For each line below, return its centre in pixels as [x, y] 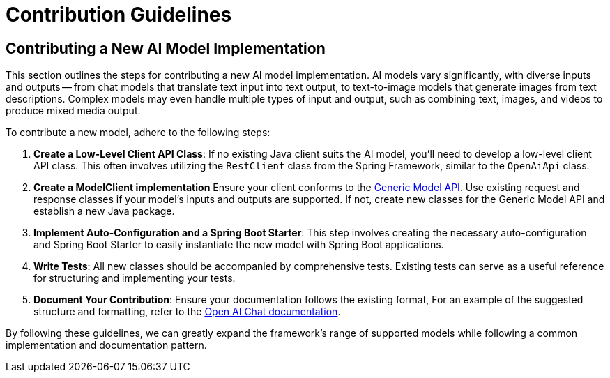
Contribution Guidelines [119, 15]
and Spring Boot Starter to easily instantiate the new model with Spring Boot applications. [239, 245]
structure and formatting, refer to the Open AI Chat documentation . [187, 312]
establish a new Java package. [104, 211]
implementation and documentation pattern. [106, 345]
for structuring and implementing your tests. [135, 278]
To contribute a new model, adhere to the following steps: [138, 133]
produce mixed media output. [73, 111]
